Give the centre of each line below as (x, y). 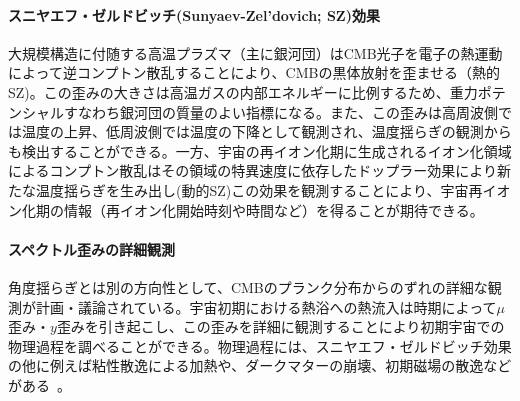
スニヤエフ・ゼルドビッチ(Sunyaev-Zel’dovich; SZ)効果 (194, 14)
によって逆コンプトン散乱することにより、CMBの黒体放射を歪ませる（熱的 (254, 72)
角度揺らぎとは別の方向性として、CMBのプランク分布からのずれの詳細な (248, 286)
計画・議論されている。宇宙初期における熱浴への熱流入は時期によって (266, 306)
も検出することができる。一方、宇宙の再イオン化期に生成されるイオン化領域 (260, 150)
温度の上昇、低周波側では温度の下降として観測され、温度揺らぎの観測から (266, 131)
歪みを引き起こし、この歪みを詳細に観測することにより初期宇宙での (280, 326)
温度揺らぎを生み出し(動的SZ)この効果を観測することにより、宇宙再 (259, 189)
